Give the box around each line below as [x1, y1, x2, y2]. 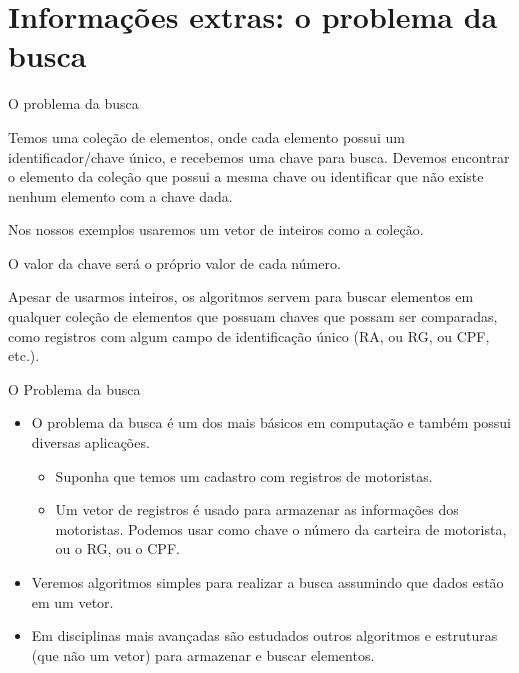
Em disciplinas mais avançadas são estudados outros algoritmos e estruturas [31, 625, 498, 646]
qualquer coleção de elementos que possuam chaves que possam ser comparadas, [8, 306, 498, 327]
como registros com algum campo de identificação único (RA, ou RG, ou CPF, [8, 325, 490, 346]
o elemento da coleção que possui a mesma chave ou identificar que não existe [8, 166, 484, 187]
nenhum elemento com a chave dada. [8, 185, 233, 206]
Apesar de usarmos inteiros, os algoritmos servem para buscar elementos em [8, 286, 474, 307]
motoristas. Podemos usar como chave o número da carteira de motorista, [55, 518, 507, 539]
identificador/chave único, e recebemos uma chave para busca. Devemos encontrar [8, 146, 510, 167]
